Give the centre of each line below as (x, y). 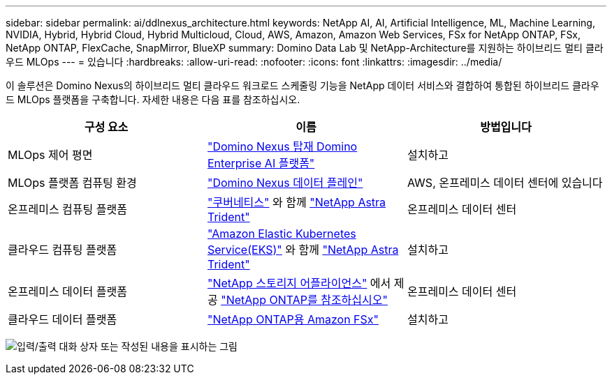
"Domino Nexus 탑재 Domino (282, 146)
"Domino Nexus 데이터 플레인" (285, 183)
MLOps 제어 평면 (50, 155)
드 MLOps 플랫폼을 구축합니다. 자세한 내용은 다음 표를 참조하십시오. (153, 99)
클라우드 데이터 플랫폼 (63, 319)
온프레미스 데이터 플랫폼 (67, 291)
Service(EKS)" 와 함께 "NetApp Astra (303, 250)
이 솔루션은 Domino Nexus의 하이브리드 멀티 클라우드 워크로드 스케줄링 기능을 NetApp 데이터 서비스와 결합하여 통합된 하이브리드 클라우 (303, 85)
